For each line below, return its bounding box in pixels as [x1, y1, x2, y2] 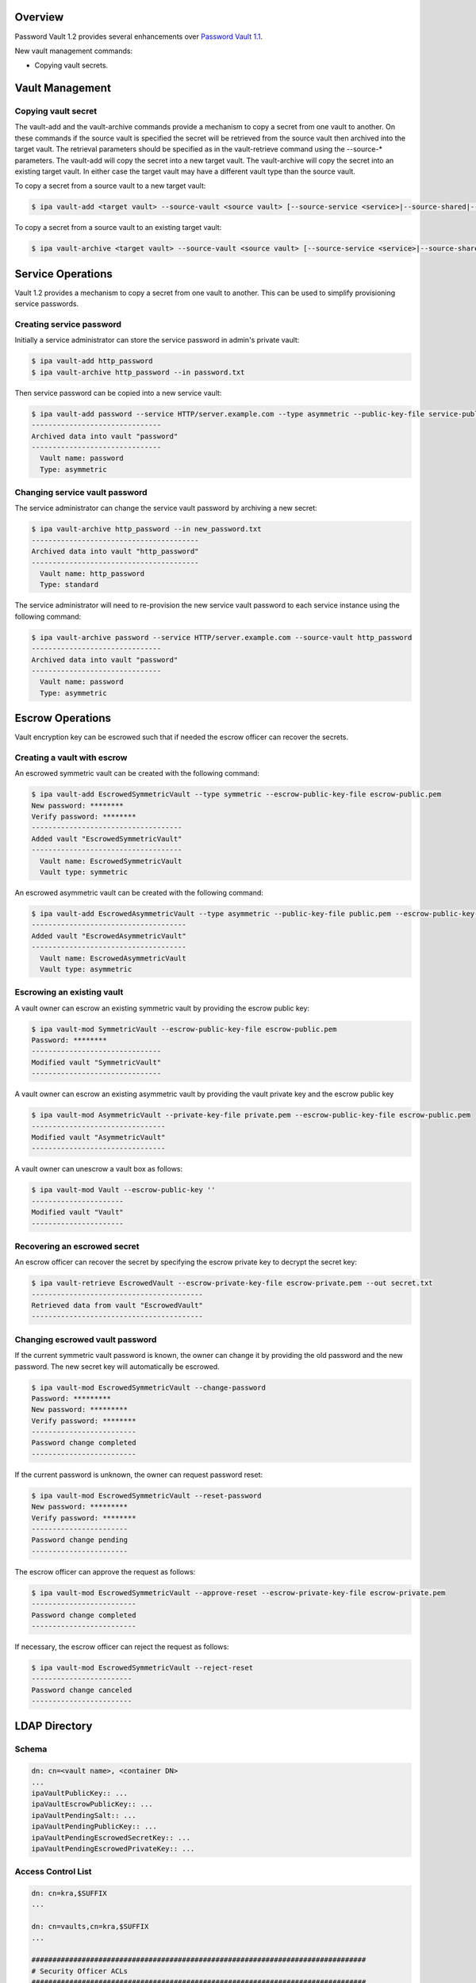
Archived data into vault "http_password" [31, 547, 199, 556]
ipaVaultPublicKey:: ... [31, 1789, 129, 1797]
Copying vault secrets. [34, 60, 109, 71]
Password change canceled [31, 1686, 132, 1694]
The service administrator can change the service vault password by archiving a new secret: [14, 504, 317, 513]
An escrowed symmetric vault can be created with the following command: [14, 769, 259, 778]
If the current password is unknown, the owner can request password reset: [14, 1470, 263, 1479]
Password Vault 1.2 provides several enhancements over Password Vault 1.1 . [14, 32, 263, 41]
